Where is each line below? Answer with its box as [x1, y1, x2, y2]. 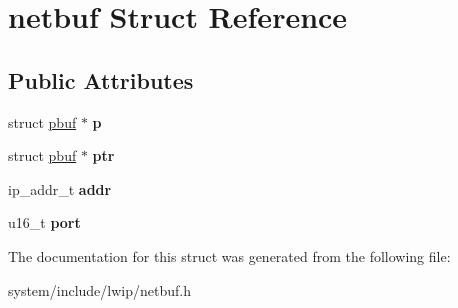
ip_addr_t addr [8, 178, 112, 199]
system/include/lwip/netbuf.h [8, 279, 191, 300]
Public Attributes [8, 64, 194, 95]
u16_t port [8, 212, 81, 233]
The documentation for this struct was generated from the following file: [8, 245, 451, 266]
